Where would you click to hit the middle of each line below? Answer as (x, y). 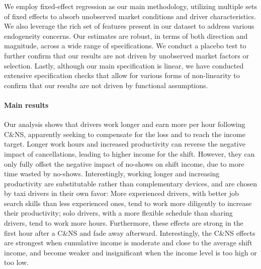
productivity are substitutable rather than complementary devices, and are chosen (131, 183)
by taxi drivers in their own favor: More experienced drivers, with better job (121, 193)
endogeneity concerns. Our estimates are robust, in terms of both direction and (126, 36)
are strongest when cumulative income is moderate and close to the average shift (128, 243)
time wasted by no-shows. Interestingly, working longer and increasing (112, 174)
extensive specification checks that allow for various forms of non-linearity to (122, 75)
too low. (16, 262)
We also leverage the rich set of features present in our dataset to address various (129, 26)
